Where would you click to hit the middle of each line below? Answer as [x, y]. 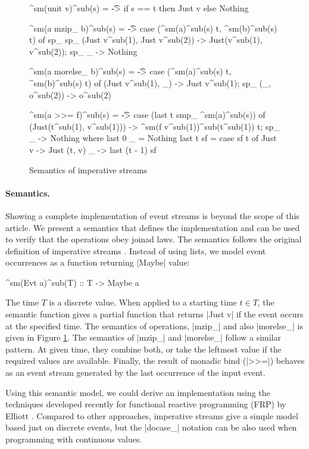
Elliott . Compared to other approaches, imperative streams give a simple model [152, 415]
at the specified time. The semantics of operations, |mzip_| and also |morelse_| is [154, 325]
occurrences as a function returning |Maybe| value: [98, 262]
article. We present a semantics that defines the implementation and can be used [153, 227]
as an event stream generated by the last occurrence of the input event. [135, 372]
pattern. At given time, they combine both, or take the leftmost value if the [143, 349]
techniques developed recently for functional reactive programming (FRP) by [146, 404]
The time [22, 302]
